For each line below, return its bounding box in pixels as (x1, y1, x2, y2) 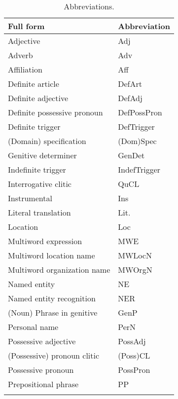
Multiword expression (8, 235, 82, 247)
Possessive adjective (8, 335, 76, 347)
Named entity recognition (8, 292, 96, 304)
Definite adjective (8, 92, 69, 104)
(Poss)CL (118, 350, 150, 361)
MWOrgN (118, 264, 152, 275)
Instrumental (8, 192, 52, 204)
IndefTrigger (118, 164, 161, 175)
